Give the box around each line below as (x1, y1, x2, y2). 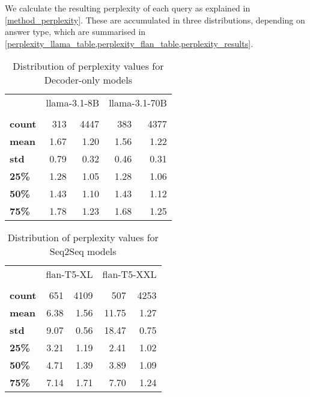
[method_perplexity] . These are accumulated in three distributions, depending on (5, 13, 305, 26)
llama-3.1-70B (109, 96, 167, 110)
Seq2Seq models (49, 244, 117, 259)
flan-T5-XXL (102, 267, 157, 282)
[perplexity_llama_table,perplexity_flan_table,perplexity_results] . (5, 37, 254, 49)
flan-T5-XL (46, 267, 93, 282)
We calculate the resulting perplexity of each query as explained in (5, 2, 251, 14)
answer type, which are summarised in (5, 25, 146, 38)
